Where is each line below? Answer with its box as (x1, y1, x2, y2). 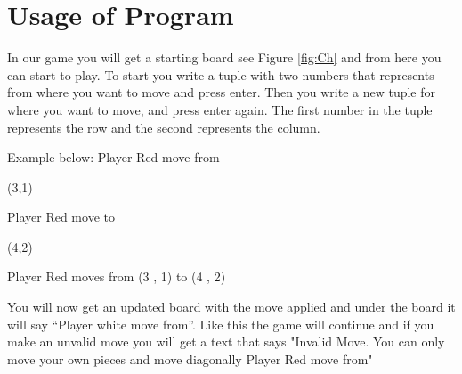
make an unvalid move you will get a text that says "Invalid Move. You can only (7, 332, 445, 351)
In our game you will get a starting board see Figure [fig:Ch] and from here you (7, 48, 442, 67)
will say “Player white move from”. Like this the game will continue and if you (7, 314, 434, 333)
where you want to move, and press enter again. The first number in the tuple (7, 100, 433, 118)
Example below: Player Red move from (7, 148, 220, 167)
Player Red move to (7, 207, 115, 226)
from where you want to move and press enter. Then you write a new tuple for (7, 83, 436, 102)
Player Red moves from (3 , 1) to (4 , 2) (7, 267, 226, 286)
